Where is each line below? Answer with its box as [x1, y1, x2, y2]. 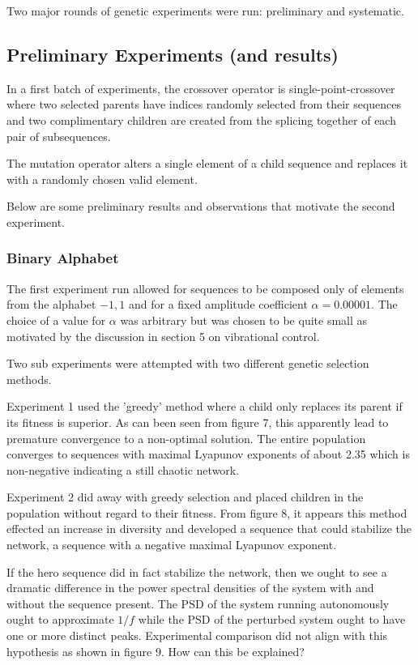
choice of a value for [6, 311, 106, 328]
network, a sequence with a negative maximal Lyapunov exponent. [6, 536, 337, 553]
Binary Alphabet [6, 248, 119, 268]
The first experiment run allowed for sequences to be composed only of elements [6, 279, 404, 296]
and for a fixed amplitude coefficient [128, 296, 308, 313]
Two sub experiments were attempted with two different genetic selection [6, 355, 369, 372]
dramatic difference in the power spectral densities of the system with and [6, 579, 374, 596]
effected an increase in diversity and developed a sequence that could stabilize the [6, 520, 412, 537]
